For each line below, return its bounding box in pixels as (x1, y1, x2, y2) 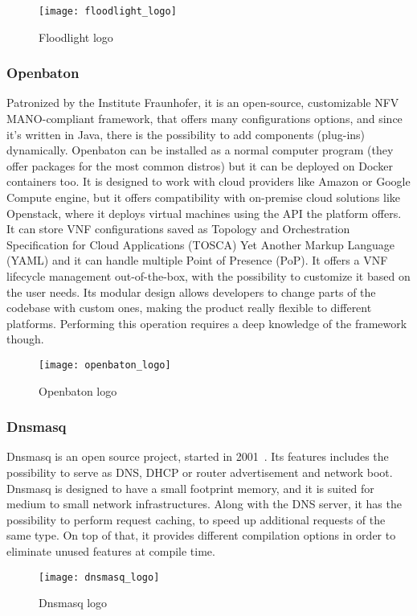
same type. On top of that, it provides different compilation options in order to (6, 527, 396, 544)
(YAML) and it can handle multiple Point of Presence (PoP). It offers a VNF (6, 252, 388, 269)
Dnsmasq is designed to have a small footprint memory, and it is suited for (6, 479, 374, 496)
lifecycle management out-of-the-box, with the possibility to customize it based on (6, 268, 411, 284)
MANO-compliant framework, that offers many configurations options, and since (6, 110, 403, 127)
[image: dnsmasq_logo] (39, 571, 160, 583)
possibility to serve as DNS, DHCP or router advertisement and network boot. (6, 464, 393, 481)
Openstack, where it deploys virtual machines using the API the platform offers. (6, 204, 402, 221)
